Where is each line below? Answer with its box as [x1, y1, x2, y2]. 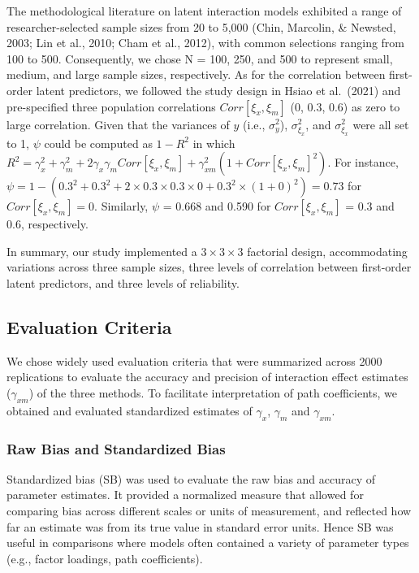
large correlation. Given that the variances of [6, 115, 230, 132]
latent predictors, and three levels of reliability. [6, 275, 240, 292]
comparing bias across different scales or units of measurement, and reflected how [6, 502, 412, 519]
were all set [352, 115, 409, 132]
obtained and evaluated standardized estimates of [6, 402, 253, 419]
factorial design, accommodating [247, 242, 408, 259]
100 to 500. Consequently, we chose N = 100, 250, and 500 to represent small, [6, 50, 393, 67]
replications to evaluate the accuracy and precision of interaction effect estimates [6, 368, 408, 385]
